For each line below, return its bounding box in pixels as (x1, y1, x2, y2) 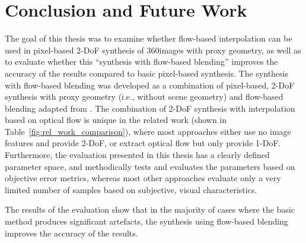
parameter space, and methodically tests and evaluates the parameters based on (5, 160, 295, 172)
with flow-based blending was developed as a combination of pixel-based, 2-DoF (5, 78, 295, 91)
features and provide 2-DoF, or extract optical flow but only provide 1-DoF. (5, 137, 281, 149)
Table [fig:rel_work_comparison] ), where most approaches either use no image (5, 125, 291, 137)
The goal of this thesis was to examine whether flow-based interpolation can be (5, 32, 292, 45)
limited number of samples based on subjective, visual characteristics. (5, 183, 257, 195)
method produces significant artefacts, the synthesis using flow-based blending (5, 215, 288, 228)
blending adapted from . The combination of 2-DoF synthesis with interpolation (5, 102, 295, 114)
